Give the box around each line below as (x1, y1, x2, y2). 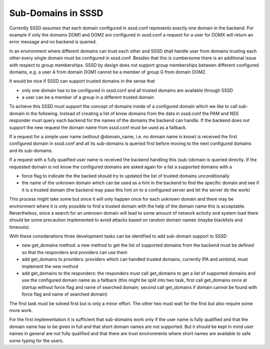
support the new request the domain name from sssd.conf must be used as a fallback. (9, 124, 187, 130)
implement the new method (21, 263, 78, 269)
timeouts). (9, 224, 30, 230)
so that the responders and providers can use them (21, 249, 127, 255)
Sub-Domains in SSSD (9, 7, 103, 18)
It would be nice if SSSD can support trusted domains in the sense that (9, 78, 155, 84)
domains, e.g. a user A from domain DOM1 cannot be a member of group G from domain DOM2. (9, 69, 207, 75)
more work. (9, 308, 33, 313)
